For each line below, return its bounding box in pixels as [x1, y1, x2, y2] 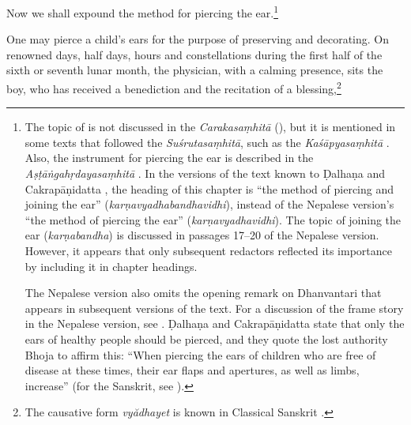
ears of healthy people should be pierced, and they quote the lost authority [25, 331, 388, 347]
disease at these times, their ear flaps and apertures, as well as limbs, [25, 362, 360, 378]
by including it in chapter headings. [25, 258, 198, 274]
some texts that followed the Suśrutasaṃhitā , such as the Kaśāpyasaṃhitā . [25, 134, 390, 150]
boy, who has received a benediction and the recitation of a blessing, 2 [6, 78, 341, 96]
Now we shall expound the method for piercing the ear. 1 [6, 2, 278, 21]
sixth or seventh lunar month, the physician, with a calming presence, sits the [6, 62, 383, 78]
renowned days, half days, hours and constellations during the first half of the [6, 46, 383, 62]
